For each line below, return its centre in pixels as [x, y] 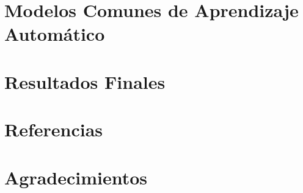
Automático [55, 34]
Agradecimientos [76, 177]
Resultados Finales [85, 81]
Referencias [54, 129]
